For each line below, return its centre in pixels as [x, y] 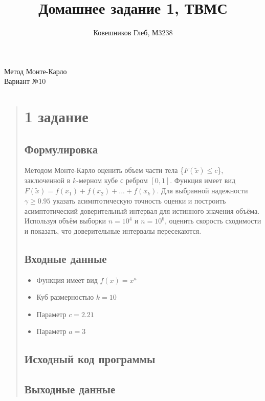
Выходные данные [70, 389]
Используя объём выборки [65, 221]
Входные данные [65, 258]
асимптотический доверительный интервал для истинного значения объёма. [142, 210]
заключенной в [47, 180]
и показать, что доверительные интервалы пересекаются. [113, 230]
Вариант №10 [25, 81]
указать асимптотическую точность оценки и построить [139, 201]
